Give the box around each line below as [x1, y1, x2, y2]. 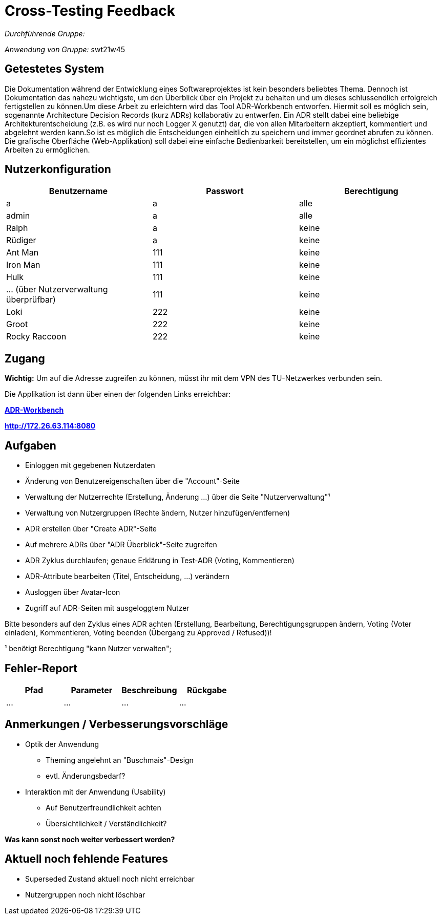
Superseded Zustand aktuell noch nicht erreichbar [25, 874, 195, 883]
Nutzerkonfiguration [5, 163, 111, 176]
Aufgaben [5, 439, 56, 452]
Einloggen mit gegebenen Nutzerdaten [25, 461, 155, 470]
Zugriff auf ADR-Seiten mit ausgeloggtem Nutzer [25, 604, 190, 613]
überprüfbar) [6, 294, 56, 305]
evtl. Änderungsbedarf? [46, 771, 125, 780]
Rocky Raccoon [6, 331, 67, 342]
